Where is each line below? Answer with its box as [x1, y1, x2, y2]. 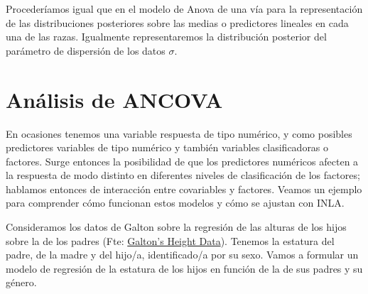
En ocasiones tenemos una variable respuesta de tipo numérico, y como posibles [6, 126, 352, 141]
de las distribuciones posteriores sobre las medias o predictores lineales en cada [6, 15, 349, 30]
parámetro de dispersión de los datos [6, 43, 166, 58]
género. [6, 275, 37, 290]
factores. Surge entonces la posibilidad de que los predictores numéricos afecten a [6, 153, 359, 168]
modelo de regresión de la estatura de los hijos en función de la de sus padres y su [6, 261, 363, 276]
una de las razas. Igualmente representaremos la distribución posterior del [6, 29, 327, 44]
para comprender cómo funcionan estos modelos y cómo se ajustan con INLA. [6, 195, 345, 210]
